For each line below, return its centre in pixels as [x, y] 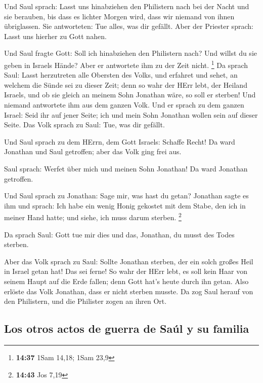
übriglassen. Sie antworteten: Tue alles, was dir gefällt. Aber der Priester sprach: [129, 26]
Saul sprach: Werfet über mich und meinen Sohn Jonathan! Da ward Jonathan [126, 168]
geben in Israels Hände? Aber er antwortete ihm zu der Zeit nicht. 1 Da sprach [126, 64]
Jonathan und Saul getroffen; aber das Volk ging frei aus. [93, 151]
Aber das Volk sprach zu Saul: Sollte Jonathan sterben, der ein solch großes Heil [129, 261]
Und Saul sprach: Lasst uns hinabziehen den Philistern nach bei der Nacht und [127, 6]
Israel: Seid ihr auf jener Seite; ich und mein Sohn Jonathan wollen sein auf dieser [131, 114]
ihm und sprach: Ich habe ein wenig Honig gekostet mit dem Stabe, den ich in [125, 205]
